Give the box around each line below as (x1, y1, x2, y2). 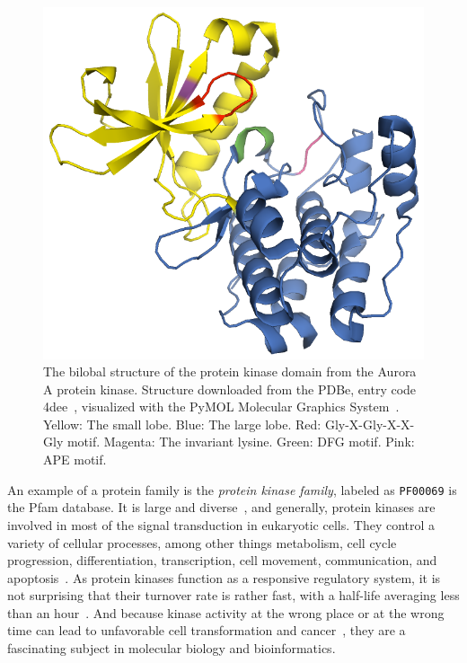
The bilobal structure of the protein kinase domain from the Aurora (43, 362, 417, 381)
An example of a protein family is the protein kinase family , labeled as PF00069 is (7, 480, 457, 499)
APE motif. (43, 450, 107, 469)
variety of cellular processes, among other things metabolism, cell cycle (7, 533, 397, 552)
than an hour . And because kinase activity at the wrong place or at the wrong (7, 603, 445, 622)
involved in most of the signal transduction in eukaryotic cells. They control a (7, 515, 436, 534)
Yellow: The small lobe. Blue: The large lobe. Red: (43, 414, 322, 433)
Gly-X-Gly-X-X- (324, 414, 415, 433)
